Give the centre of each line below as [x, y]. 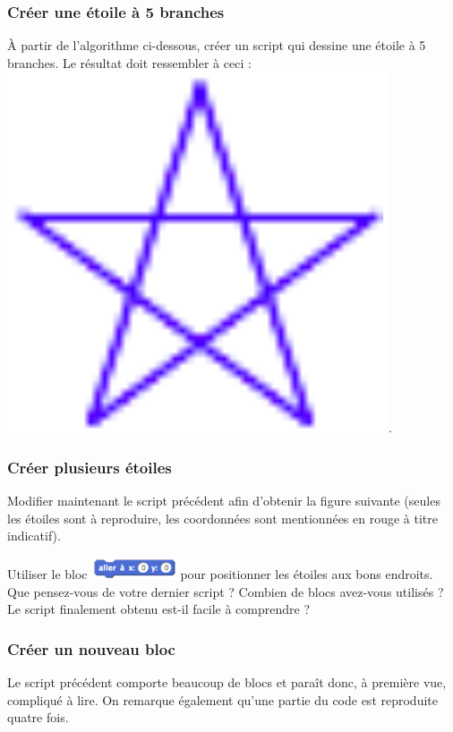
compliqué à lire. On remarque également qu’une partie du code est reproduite [222, 699]
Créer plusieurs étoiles [90, 467]
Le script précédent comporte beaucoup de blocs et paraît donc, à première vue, [227, 682]
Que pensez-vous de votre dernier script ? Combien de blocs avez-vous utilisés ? [226, 591]
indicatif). [34, 536]
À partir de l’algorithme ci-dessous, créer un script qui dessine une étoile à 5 [217, 45]
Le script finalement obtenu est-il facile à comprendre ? [158, 609]
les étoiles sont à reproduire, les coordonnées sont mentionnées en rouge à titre [222, 518]
